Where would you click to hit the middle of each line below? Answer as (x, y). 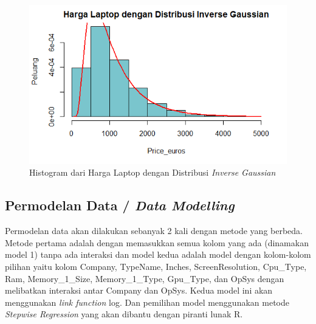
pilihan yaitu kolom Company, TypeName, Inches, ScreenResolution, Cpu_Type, (156, 267)
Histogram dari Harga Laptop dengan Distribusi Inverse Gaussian (153, 172)
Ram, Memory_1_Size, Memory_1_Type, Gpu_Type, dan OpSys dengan (145, 278)
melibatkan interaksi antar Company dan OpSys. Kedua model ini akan (139, 290)
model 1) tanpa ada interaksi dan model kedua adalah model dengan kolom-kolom (158, 254)
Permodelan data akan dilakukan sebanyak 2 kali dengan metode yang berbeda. (154, 231)
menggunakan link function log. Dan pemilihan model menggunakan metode (147, 302)
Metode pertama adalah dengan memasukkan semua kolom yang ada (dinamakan (157, 242)
